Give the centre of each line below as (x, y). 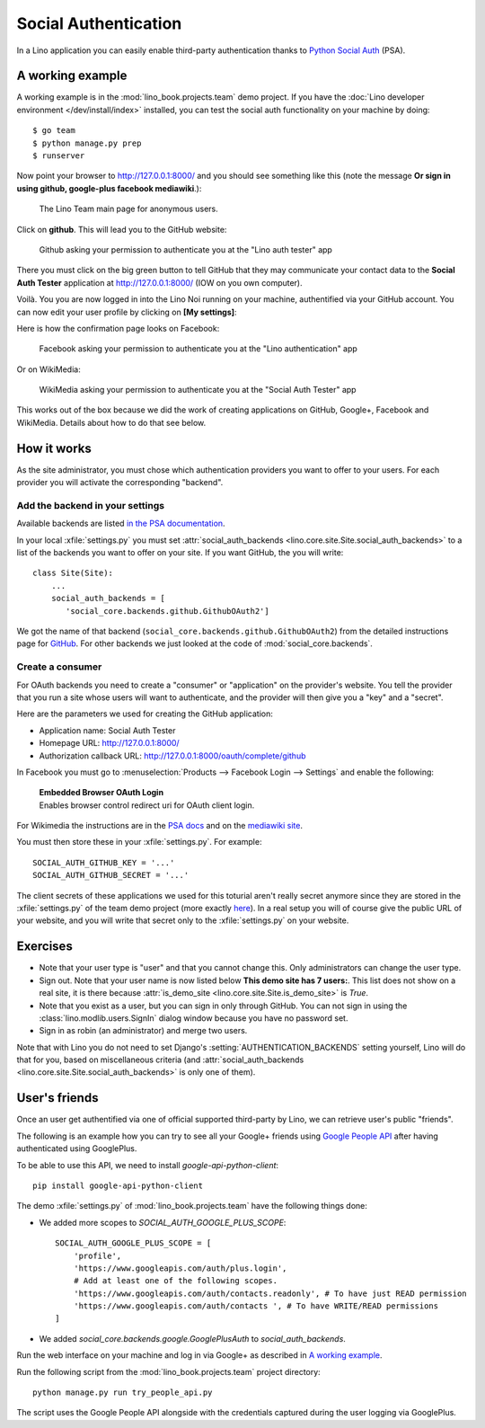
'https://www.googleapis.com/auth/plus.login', (180, 1268)
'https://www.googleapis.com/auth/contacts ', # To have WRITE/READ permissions (256, 1306)
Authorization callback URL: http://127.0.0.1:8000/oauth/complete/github (172, 756)
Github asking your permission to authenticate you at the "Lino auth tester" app (185, 249)
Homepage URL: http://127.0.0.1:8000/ (109, 743)
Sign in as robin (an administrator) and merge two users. (143, 1031)
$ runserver (59, 156)
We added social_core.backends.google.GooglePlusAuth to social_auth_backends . (192, 1338)
